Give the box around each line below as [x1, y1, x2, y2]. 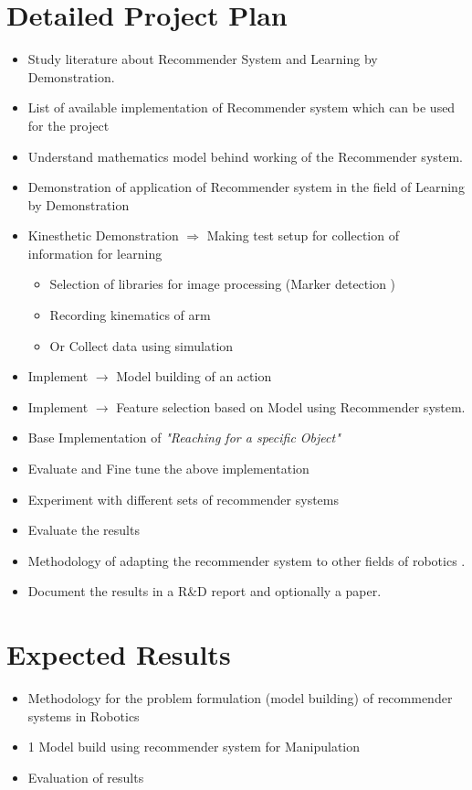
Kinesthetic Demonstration [27, 226, 179, 245]
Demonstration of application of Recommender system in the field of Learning [27, 177, 465, 197]
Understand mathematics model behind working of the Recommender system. [27, 146, 464, 165]
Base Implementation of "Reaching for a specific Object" [27, 428, 341, 447]
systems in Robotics [27, 706, 140, 725]
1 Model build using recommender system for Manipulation [27, 737, 361, 756]
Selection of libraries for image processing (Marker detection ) [49, 274, 396, 294]
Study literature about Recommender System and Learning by [27, 49, 378, 69]
